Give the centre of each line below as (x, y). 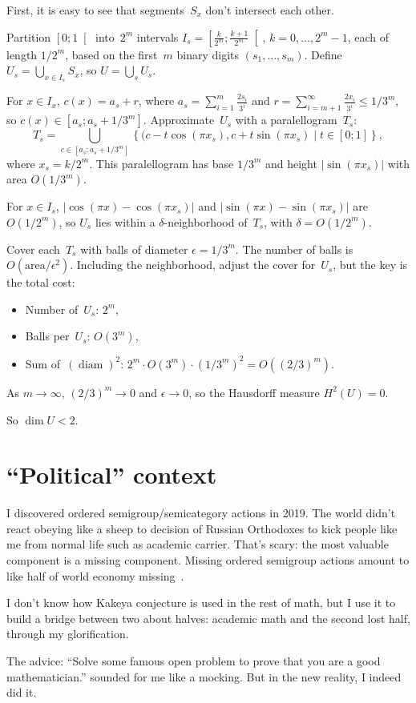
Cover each (33, 249)
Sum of (42, 363)
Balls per (47, 336)
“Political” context (112, 474)
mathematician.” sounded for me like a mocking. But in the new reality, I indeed (204, 676)
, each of (368, 36)
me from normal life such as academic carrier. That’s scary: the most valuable (198, 544)
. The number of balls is (294, 249)
